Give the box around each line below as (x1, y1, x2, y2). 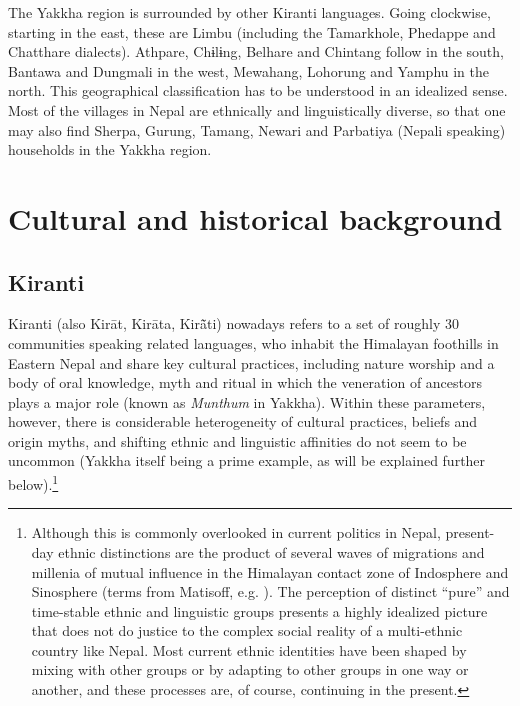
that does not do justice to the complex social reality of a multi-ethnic (31, 620, 463, 641)
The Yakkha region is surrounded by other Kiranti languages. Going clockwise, (8, 2, 491, 22)
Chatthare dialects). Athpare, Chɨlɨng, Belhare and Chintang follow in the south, (8, 41, 504, 62)
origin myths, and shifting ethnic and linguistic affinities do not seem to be (8, 430, 467, 451)
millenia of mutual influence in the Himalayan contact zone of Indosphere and (31, 561, 509, 582)
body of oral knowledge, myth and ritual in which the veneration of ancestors (8, 372, 483, 393)
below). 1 (8, 471, 59, 494)
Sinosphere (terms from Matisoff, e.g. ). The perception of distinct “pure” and (31, 581, 510, 602)
